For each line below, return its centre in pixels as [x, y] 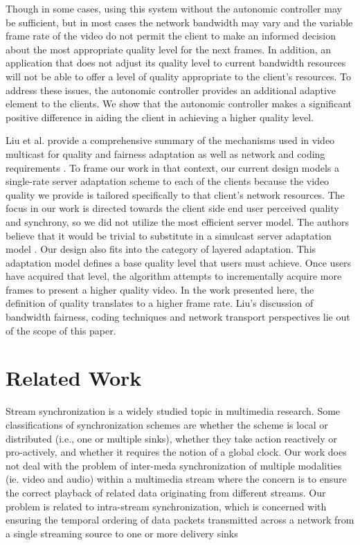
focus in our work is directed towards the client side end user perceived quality [172, 208]
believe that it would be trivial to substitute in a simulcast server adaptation [169, 235]
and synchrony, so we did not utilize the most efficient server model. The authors [177, 221]
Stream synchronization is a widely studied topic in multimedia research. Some [173, 411]
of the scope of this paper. [61, 330]
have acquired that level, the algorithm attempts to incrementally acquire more [174, 276]
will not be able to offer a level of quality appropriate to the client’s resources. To [178, 76]
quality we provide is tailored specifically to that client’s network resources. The [175, 194]
